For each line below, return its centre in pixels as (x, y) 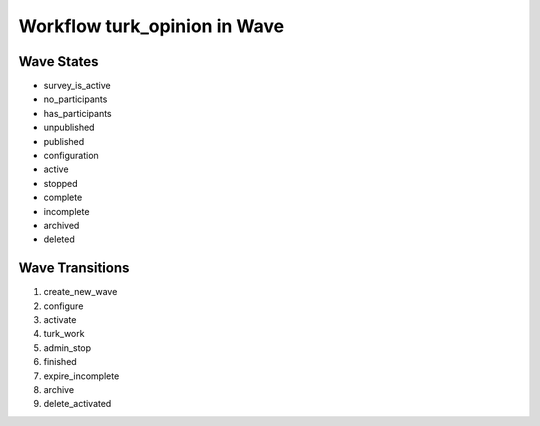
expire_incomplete (81, 376)
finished (60, 362)
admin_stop (67, 347)
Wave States (58, 61)
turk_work (64, 334)
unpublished (69, 127)
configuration (71, 156)
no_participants (75, 99)
